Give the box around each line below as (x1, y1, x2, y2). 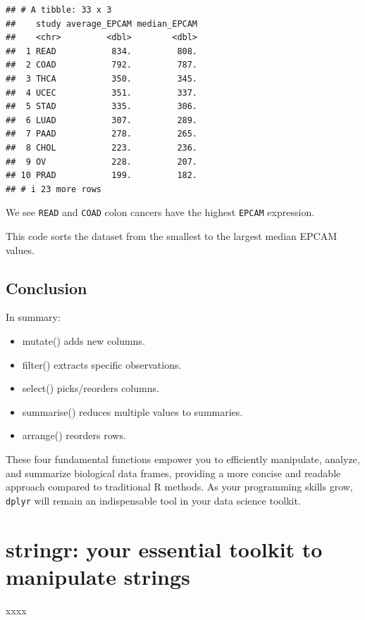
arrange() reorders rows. (22, 428, 126, 443)
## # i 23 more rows (6, 184, 102, 194)
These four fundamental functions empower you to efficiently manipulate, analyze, (6, 451, 360, 466)
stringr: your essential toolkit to (6, 534, 323, 563)
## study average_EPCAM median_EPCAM (6, 18, 198, 29)
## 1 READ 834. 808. (6, 46, 198, 56)
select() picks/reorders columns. (22, 381, 159, 396)
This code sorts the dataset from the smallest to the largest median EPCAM (6, 228, 337, 243)
